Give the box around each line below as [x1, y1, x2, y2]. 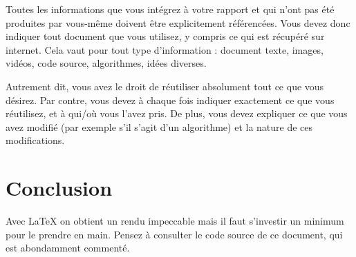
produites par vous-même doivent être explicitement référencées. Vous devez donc [6, 15, 350, 30]
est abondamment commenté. [6, 240, 130, 255]
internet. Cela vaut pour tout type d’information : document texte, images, [6, 42, 324, 56]
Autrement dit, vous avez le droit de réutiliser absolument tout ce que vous [6, 79, 324, 93]
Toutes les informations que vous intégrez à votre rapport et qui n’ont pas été [6, 2, 335, 16]
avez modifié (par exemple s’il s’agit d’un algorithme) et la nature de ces [6, 119, 313, 134]
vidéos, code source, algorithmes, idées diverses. [6, 56, 207, 70]
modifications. [6, 133, 65, 147]
